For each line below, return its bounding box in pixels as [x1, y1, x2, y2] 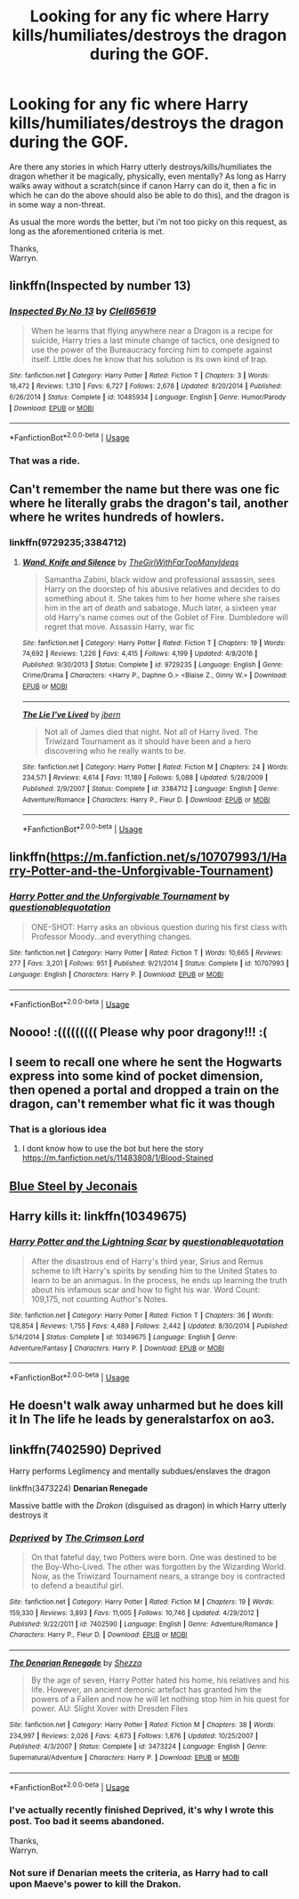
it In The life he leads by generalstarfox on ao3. [9, 1412, 276, 1427]
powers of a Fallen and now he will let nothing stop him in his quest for [30, 1693, 290, 1704]
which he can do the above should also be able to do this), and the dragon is [9, 190, 290, 200]
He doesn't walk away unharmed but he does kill [9, 1398, 284, 1413]
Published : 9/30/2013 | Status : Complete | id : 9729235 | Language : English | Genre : [21, 660, 283, 669]
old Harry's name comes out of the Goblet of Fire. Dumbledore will [44, 611, 289, 622]
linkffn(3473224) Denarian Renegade [9, 1483, 149, 1494]
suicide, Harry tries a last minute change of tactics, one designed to [30, 335, 280, 345]
